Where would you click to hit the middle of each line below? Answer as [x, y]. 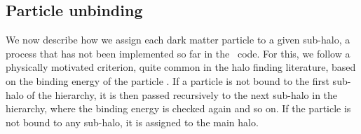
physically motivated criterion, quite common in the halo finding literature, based [181, 67]
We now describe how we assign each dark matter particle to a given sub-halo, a [178, 40]
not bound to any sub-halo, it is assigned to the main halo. [132, 122]
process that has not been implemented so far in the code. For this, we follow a [178, 53]
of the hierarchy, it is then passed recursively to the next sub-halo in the [182, 94]
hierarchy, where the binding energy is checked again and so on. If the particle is [178, 108]
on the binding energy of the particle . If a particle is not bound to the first [168, 80]
